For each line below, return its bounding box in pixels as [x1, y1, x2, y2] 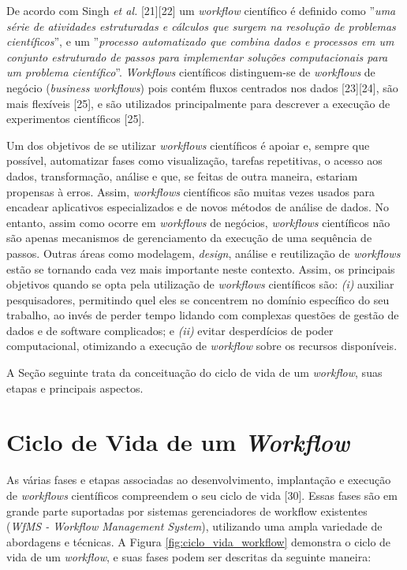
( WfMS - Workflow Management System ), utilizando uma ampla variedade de [6, 518, 383, 535]
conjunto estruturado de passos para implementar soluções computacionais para [6, 48, 388, 65]
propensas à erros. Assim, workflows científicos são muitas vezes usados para [6, 183, 375, 199]
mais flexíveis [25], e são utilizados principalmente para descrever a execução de [6, 95, 390, 111]
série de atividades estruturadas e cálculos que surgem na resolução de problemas [6, 17, 396, 34]
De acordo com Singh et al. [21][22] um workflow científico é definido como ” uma [6, 2, 396, 18]
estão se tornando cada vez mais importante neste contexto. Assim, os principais [6, 260, 395, 277]
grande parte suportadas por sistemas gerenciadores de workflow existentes [6, 502, 368, 519]
